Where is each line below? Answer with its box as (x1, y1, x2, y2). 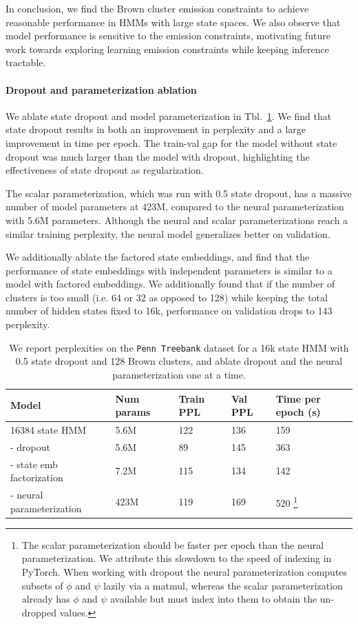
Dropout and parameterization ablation (6, 82, 197, 97)
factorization (10, 470, 63, 485)
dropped (21, 605, 57, 619)
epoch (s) (275, 405, 321, 419)
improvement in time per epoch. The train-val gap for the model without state (6, 135, 337, 150)
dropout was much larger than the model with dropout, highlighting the (6, 149, 310, 163)
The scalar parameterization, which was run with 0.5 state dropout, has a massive (6, 185, 352, 200)
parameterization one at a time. (112, 367, 246, 381)
